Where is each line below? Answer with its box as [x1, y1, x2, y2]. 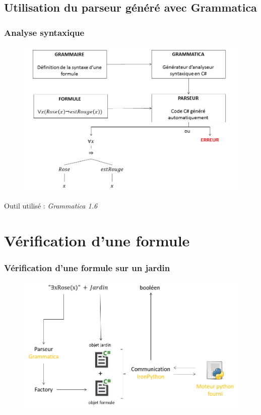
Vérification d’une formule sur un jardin [4, 262, 170, 274]
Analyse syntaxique [4, 26, 85, 38]
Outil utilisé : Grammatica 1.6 [4, 200, 98, 211]
